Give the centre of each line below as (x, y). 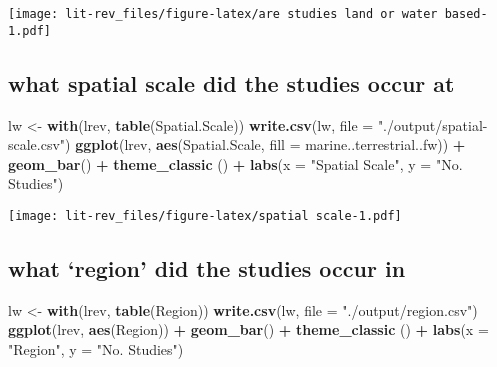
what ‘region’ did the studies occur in (207, 267)
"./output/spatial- (432, 124)
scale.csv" (37, 144)
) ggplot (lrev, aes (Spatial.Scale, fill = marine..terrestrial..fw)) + (265, 144)
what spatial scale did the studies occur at (231, 82)
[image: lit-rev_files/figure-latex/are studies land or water (223, 14)
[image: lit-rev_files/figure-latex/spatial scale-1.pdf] (205, 215)
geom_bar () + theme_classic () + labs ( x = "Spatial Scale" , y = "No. (235, 163)
